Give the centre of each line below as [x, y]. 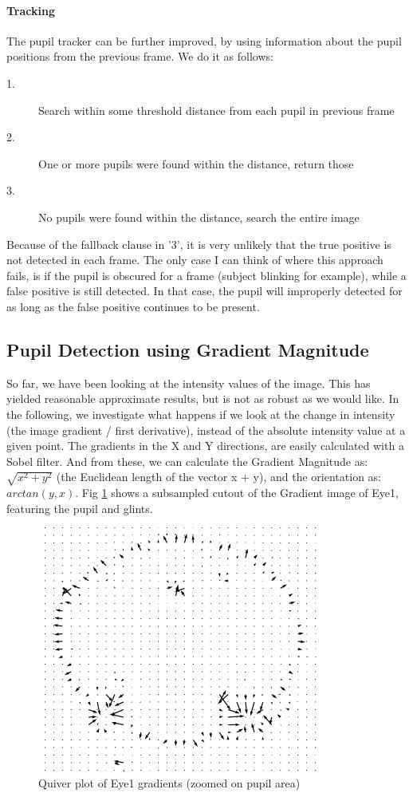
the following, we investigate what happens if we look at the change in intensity [201, 414]
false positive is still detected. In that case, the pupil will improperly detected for [205, 291]
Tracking [31, 10]
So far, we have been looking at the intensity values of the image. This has [189, 383]
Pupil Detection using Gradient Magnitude [188, 349]
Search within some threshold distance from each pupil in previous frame [216, 110]
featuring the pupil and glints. [80, 508]
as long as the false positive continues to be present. [133, 306]
